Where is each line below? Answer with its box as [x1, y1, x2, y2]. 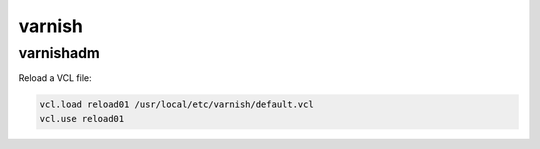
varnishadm [18, 44, 100, 62]
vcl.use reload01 [39, 113, 125, 124]
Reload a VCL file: [18, 72, 92, 84]
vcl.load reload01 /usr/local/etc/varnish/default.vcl [39, 99, 314, 110]
